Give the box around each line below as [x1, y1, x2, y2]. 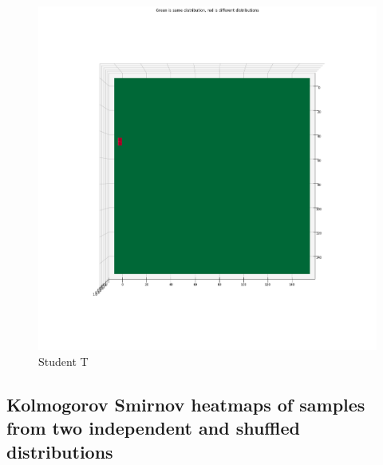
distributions [6, 439, 113, 463]
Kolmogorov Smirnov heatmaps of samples [6, 391, 365, 416]
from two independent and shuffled [6, 415, 300, 440]
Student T [38, 352, 89, 369]
